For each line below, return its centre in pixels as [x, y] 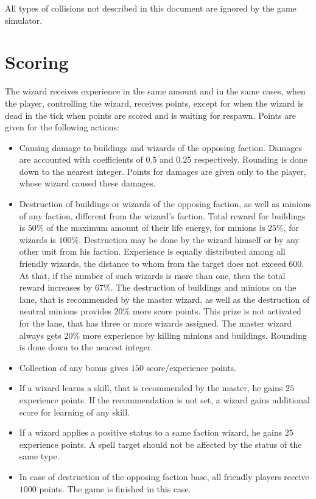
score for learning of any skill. [74, 412]
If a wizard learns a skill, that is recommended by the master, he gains [151, 388]
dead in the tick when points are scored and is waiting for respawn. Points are [150, 115]
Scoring [37, 62]
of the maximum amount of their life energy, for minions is [156, 228]
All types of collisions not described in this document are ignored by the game [151, 8]
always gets [40, 335]
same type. [39, 456]
